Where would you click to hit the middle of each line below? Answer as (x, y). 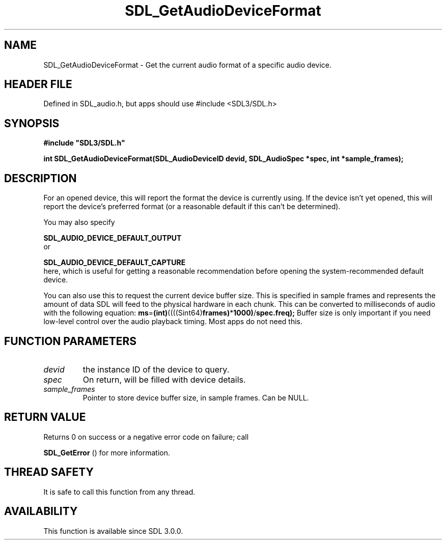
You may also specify (79, 222)
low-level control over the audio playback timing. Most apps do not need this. (173, 322)
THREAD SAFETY (49, 472)
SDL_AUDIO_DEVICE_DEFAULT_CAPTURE (115, 263)
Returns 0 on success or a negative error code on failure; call (146, 437)
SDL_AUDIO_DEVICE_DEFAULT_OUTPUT (113, 238)
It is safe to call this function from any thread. (119, 492)
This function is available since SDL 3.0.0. (113, 531)
